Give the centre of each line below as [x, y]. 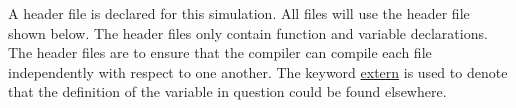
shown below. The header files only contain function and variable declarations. [248, 32]
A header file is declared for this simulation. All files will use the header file [239, 13]
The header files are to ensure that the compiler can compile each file [220, 52]
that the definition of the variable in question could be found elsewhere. [227, 91]
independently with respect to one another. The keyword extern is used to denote [258, 71]
